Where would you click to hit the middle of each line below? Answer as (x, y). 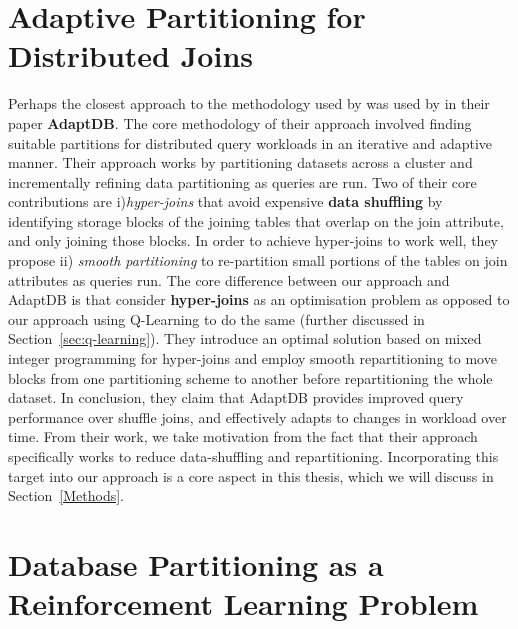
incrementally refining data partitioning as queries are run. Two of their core (242, 181)
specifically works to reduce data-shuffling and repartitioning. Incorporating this (253, 456)
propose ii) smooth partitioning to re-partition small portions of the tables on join (258, 260)
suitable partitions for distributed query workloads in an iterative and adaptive (250, 142)
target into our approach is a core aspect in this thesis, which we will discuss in (251, 475)
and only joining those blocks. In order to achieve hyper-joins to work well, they (253, 240)
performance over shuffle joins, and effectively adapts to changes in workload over (257, 416)
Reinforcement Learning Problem (243, 603)
